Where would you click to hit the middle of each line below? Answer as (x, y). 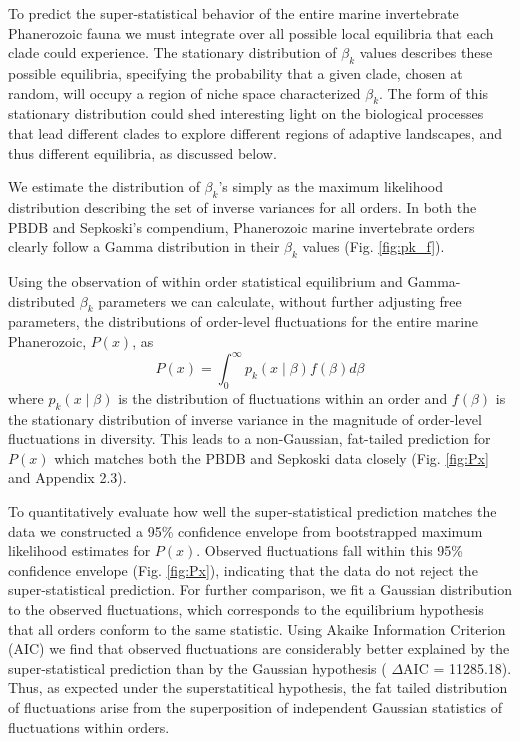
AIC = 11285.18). (457, 667)
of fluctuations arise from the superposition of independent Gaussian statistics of (255, 706)
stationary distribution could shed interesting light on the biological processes (246, 113)
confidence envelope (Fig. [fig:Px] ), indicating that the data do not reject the (243, 569)
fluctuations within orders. (89, 726)
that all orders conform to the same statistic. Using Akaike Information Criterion (257, 628)
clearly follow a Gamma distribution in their (144, 246)
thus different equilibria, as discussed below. (142, 152)
